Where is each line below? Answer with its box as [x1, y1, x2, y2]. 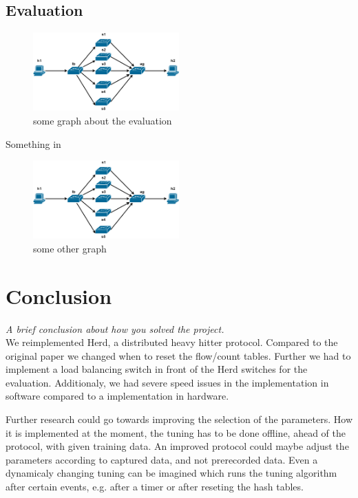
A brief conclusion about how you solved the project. [6, 321, 224, 336]
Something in [6, 136, 61, 151]
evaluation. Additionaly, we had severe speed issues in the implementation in [6, 375, 329, 389]
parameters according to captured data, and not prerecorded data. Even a [6, 452, 318, 466]
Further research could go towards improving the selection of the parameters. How [6, 412, 353, 426]
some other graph [33, 241, 107, 255]
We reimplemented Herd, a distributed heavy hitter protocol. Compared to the [6, 335, 338, 349]
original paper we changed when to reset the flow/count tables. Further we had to [6, 348, 351, 362]
